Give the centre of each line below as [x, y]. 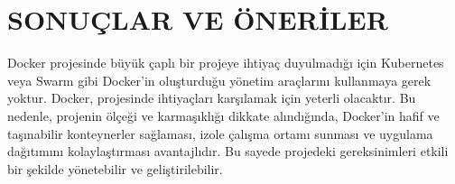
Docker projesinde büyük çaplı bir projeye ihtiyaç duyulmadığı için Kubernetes [226, 63]
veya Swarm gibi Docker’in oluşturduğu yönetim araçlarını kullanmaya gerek [219, 80]
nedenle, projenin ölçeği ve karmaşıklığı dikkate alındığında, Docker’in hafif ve [223, 115]
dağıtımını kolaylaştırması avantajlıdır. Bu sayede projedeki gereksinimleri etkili [228, 151]
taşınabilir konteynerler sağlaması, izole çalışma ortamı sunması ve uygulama [220, 133]
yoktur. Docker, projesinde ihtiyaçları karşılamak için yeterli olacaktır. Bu [212, 98]
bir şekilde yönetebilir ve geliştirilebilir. [115, 168]
